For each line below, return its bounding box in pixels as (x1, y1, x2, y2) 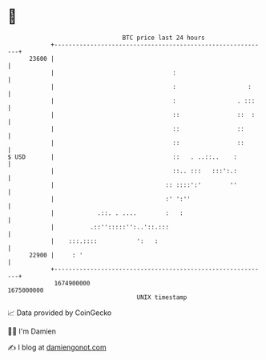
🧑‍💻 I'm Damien (7, 326, 57, 336)
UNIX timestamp (136, 293, 187, 301)
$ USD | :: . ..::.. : (7, 152, 238, 161)
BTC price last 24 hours (122, 34, 205, 42)
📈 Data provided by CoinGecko (7, 308, 112, 318)
